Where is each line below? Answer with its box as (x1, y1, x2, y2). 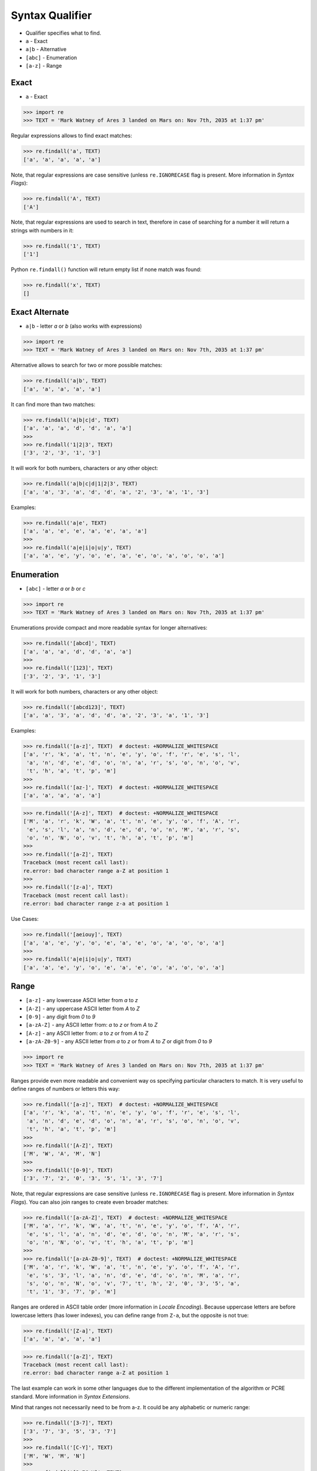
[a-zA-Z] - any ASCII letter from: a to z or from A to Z (25, 1021, 158, 1029)
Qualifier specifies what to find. (25, 29, 102, 36)
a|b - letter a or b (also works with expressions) (25, 322, 142, 330)
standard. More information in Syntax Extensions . (11, 1393, 130, 1400)
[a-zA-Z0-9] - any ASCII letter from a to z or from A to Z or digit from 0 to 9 (25, 1038, 213, 1045)
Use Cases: (11, 916, 39, 923)
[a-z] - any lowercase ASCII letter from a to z (25, 997, 138, 1004)
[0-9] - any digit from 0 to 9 (25, 1013, 96, 1020)
